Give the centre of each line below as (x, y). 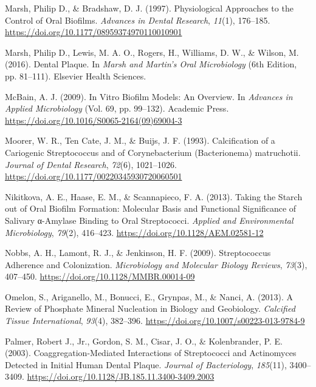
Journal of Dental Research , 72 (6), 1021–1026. (91, 164)
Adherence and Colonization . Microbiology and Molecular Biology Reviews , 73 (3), (156, 264)
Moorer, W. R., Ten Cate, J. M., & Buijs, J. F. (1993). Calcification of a (140, 140)
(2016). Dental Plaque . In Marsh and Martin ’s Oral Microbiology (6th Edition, (151, 64)
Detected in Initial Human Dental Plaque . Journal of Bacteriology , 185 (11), (146, 364)
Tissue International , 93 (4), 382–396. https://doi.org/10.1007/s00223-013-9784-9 (155, 321)
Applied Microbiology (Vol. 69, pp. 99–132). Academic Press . (117, 108)
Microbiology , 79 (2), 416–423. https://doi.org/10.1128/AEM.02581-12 (134, 232)
